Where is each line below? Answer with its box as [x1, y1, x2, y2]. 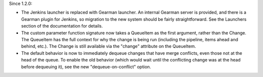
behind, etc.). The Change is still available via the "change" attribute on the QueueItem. [21, 44, 196, 49]
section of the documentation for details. [21, 23, 103, 29]
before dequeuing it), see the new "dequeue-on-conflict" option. [21, 63, 151, 70]
